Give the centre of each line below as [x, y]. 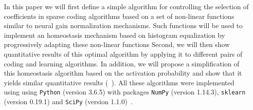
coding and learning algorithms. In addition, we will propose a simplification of [122, 63]
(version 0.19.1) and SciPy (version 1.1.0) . [68, 101]
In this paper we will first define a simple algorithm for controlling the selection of [126, 6]
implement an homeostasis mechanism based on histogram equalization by [115, 35]
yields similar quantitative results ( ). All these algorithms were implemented [119, 82]
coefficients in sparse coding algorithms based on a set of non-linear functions [119, 16]
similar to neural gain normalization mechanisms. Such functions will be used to [123, 25]
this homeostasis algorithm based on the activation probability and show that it [123, 73]
